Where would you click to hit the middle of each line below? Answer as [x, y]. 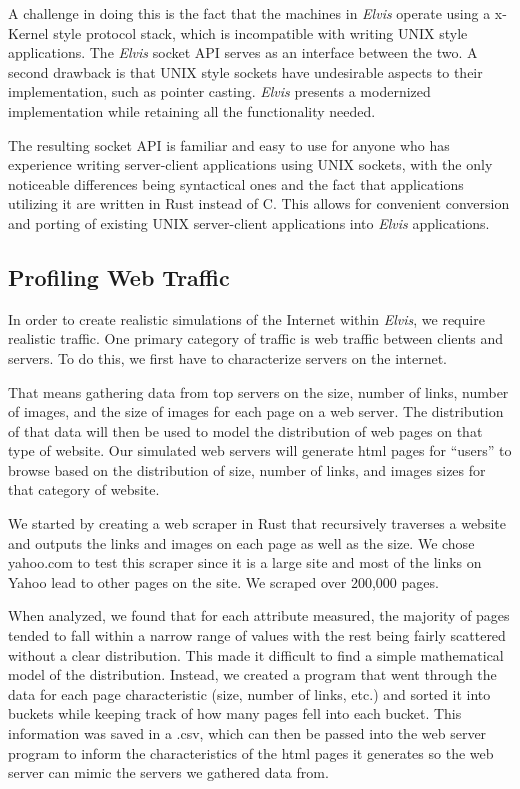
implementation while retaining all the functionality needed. [192, 110]
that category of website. [84, 489]
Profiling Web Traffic [119, 276]
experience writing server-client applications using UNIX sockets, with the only [250, 164]
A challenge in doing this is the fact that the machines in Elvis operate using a [249, 13]
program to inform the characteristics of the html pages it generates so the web [251, 752]
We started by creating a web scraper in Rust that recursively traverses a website [257, 523]
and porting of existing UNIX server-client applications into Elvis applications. [249, 222]
